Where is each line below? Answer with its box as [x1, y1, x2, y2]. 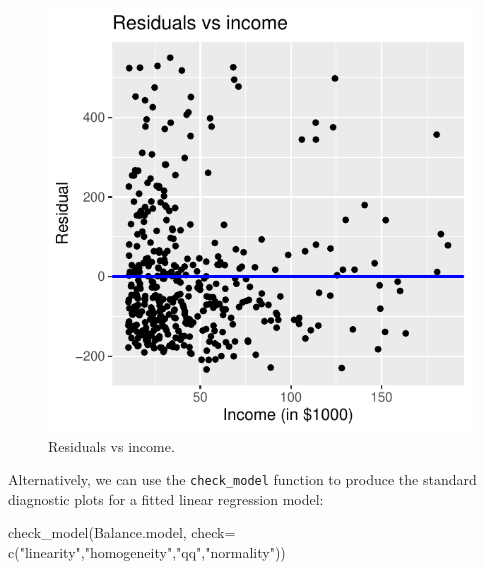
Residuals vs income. [48, 435, 175, 456]
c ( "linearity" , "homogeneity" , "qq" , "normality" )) [8, 542, 286, 563]
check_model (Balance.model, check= [8, 522, 236, 543]
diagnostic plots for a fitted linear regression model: [8, 488, 324, 509]
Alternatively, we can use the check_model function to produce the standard [8, 469, 477, 490]
